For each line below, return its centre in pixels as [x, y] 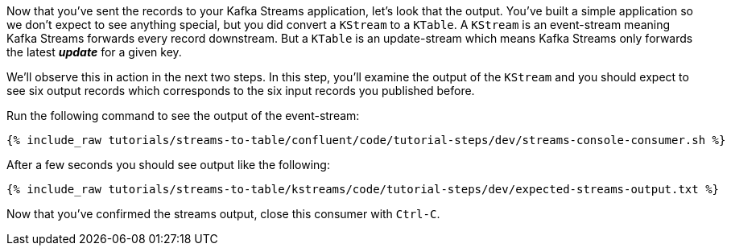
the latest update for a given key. [94, 52]
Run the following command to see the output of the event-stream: [183, 116]
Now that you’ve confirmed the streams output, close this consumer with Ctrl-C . [223, 214]
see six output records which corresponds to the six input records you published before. [241, 91]
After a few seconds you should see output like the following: [168, 165]
